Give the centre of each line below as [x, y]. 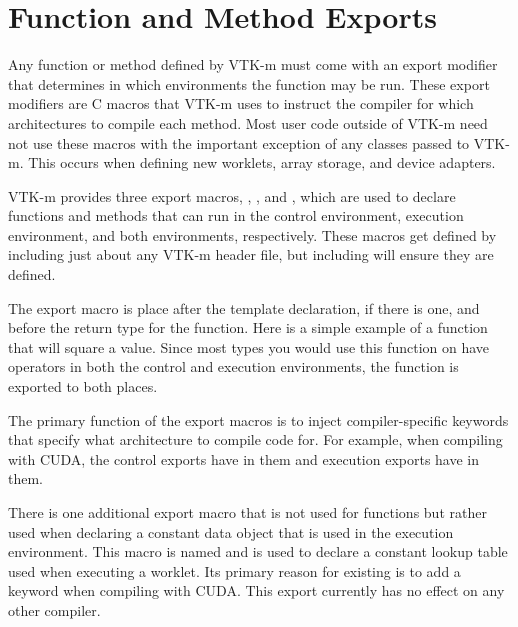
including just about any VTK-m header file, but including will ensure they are [251, 254]
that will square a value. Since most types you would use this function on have [249, 346]
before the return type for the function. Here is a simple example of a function [248, 327]
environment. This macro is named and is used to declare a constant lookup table [258, 551]
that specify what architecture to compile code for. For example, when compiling [255, 439]
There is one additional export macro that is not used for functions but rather [247, 512]
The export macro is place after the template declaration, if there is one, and [244, 307]
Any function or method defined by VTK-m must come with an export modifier [253, 64]
